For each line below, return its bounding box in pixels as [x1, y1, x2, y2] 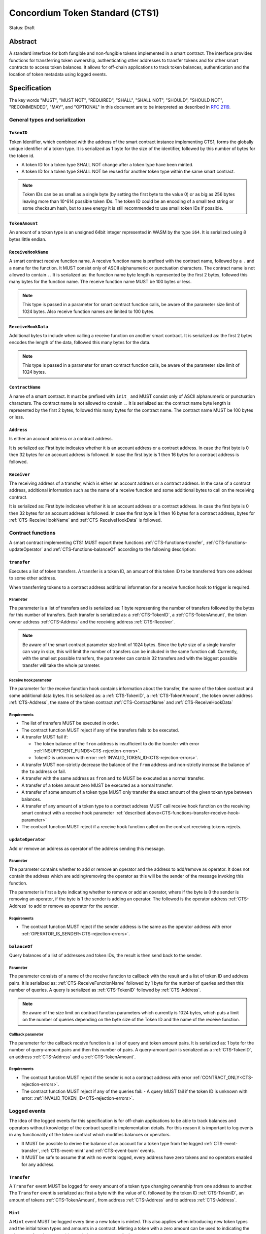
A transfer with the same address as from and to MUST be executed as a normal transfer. [21, 775, 205, 781]
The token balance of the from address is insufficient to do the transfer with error [33, 741, 199, 747]
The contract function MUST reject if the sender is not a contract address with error [21, 1074, 192, 1080]
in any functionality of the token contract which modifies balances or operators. [9, 1131, 171, 1137]
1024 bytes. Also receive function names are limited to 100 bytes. [22, 308, 155, 314]
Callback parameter [9, 1032, 44, 1037]
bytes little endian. [9, 236, 47, 242]
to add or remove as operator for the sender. [29, 903, 119, 909]
